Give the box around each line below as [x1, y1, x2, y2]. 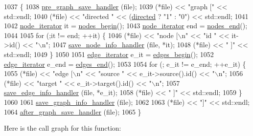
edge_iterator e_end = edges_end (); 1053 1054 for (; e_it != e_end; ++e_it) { [4, 58, 246, 69]
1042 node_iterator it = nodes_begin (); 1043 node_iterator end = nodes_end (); [4, 20, 248, 31]
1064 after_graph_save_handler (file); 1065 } [4, 106, 141, 117]
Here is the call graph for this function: [4, 123, 121, 133]
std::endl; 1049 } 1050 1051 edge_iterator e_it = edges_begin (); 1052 [4, 49, 214, 59]
